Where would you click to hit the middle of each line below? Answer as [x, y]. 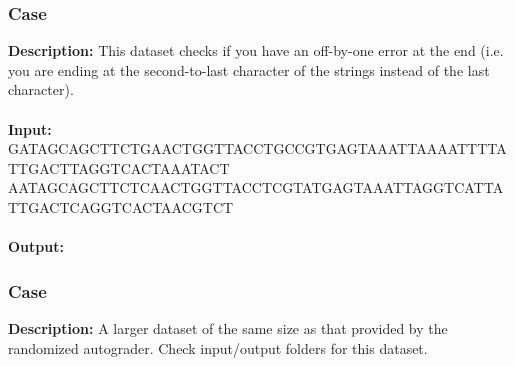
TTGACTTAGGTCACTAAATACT [119, 167]
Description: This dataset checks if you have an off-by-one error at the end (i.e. [256, 50]
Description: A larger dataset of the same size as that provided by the [228, 327]
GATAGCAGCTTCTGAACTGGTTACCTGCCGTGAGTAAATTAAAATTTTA [257, 148]
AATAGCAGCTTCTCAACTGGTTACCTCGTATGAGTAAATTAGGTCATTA [256, 187]
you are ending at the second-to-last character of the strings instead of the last [249, 69]
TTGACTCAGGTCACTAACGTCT [121, 206]
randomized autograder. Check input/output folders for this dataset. [218, 347]
